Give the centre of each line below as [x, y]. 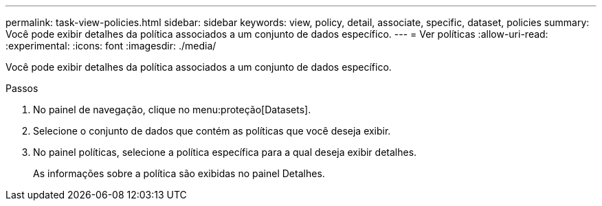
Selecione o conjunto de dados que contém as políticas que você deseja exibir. [212, 131]
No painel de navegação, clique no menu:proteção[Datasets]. [172, 110]
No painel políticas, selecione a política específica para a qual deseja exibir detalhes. [225, 152]
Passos [22, 88]
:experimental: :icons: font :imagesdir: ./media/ [111, 46]
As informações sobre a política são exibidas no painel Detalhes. [179, 173]
